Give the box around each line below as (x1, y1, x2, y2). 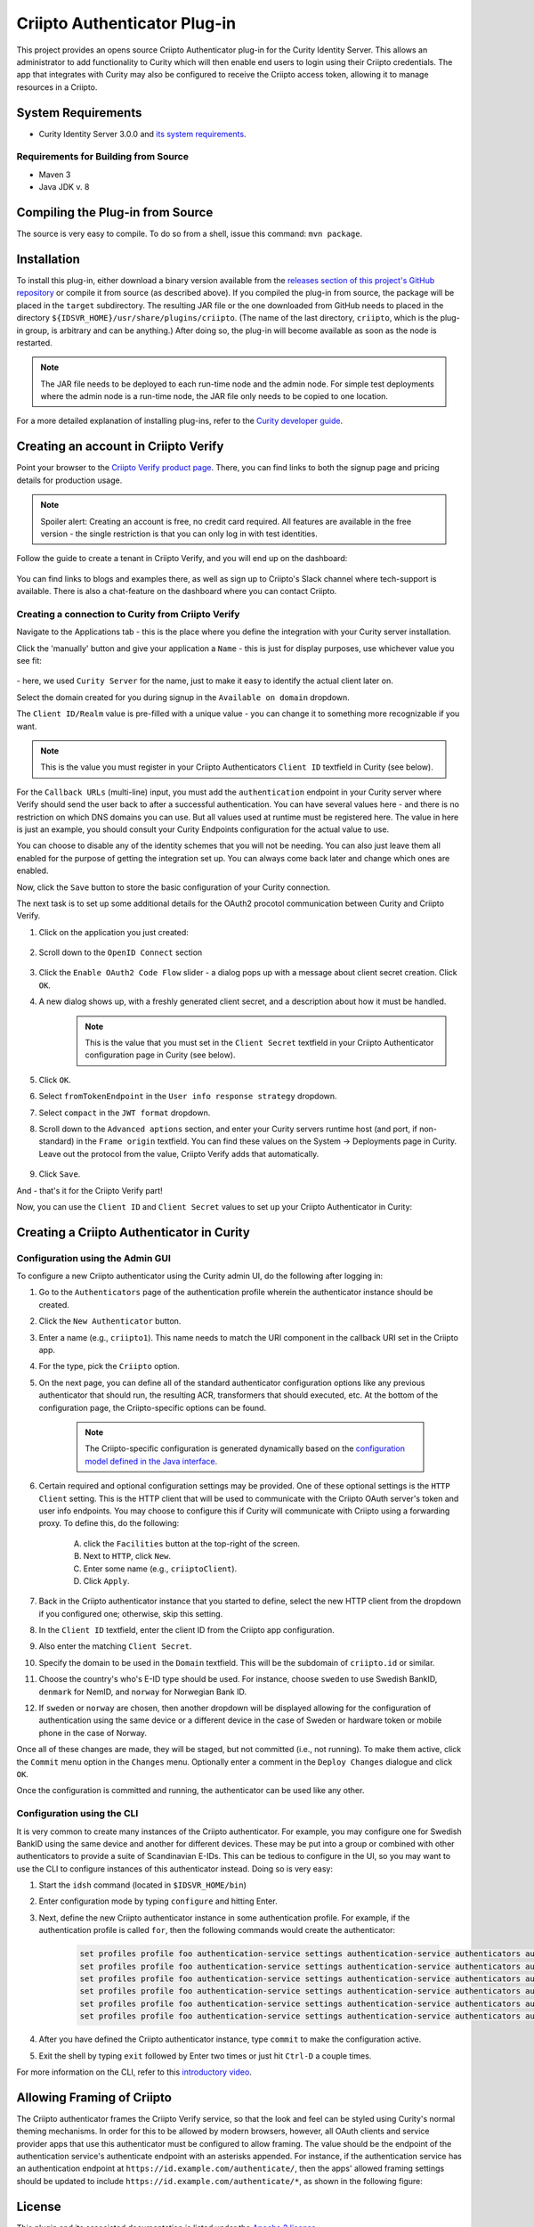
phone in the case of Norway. (38, 1727, 147, 1738)
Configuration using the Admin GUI (16, 1252, 171, 1264)
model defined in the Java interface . (85, 1456, 218, 1466)
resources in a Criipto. (16, 81, 98, 93)
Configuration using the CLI (16, 1807, 139, 1820)
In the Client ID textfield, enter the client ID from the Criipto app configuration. (38, 1625, 335, 1636)
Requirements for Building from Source (16, 151, 189, 163)
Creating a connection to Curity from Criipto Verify (16, 608, 240, 620)
